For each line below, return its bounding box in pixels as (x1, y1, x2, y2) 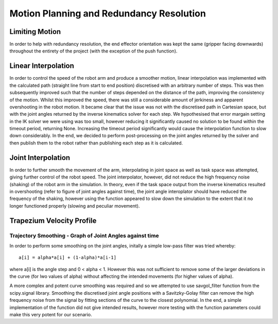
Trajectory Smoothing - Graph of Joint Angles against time (9, 232, 159, 239)
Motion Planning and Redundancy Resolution (9, 8, 206, 19)
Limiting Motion (9, 27, 61, 36)
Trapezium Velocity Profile (9, 216, 97, 225)
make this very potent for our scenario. (9, 312, 92, 318)
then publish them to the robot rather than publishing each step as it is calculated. (9, 139, 183, 146)
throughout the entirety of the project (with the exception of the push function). (9, 48, 178, 54)
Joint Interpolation (9, 153, 71, 162)
